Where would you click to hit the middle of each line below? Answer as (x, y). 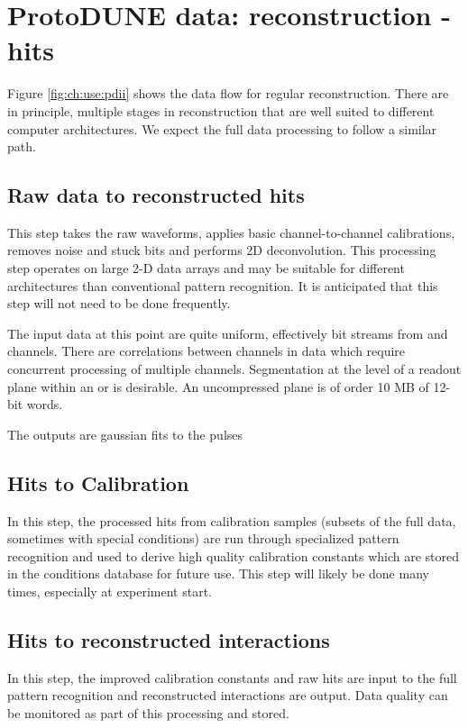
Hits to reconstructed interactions (169, 639)
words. (45, 404)
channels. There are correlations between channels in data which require (206, 351)
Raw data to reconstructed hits (156, 195)
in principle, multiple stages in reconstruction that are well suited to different (221, 110)
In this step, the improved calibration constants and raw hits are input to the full (232, 677)
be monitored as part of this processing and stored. (148, 712)
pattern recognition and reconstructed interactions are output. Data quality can (228, 695)
